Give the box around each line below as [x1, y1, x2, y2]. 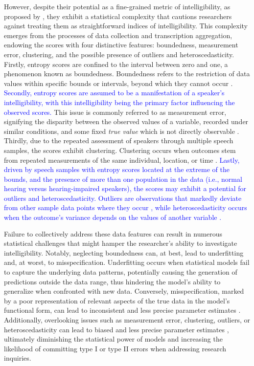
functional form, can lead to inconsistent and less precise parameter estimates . [4, 305, 241, 315]
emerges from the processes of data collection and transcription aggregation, [4, 30, 232, 40]
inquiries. [4, 353, 31, 363]
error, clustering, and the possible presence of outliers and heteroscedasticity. [4, 49, 234, 59]
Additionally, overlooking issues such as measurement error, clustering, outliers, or [4, 315, 250, 324]
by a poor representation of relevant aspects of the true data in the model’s [4, 295, 230, 305]
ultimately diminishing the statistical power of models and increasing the [4, 334, 223, 344]
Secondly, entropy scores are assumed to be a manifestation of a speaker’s [4, 87, 225, 98]
